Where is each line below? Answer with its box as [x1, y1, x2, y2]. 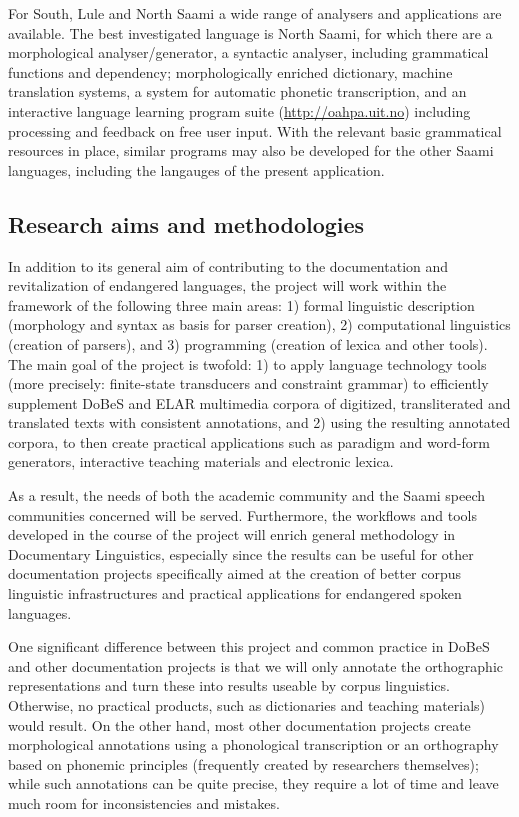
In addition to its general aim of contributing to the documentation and [8, 255, 449, 276]
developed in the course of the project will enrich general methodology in [8, 524, 456, 545]
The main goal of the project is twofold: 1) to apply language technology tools [8, 353, 487, 374]
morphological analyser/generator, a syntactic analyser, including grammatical [8, 42, 489, 63]
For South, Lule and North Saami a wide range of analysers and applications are [8, 3, 502, 23]
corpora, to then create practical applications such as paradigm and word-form [8, 431, 490, 452]
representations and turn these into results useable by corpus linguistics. [8, 675, 450, 696]
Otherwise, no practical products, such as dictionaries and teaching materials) [8, 695, 486, 716]
